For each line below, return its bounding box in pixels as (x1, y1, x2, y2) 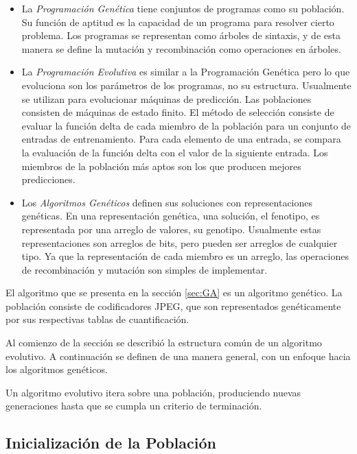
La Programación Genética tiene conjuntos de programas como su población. (21, 1, 345, 15)
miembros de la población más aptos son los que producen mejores (21, 158, 301, 173)
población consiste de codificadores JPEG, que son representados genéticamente (5, 298, 341, 313)
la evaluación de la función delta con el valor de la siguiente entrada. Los (21, 145, 328, 159)
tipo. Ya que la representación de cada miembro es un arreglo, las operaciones (21, 249, 349, 263)
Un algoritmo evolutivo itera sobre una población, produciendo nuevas (5, 385, 301, 399)
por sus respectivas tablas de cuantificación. (5, 312, 189, 326)
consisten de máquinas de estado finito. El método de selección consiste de (21, 105, 334, 119)
